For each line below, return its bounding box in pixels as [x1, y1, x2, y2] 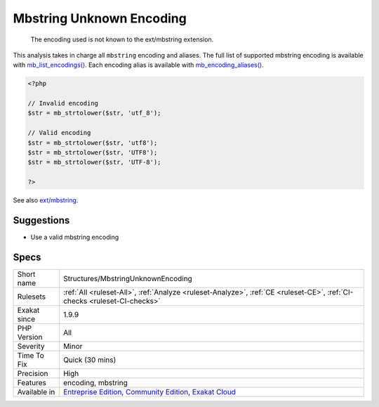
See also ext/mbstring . [13, 196, 79, 205]
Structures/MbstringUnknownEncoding [63, 274, 192, 284]
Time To [17, 351, 45, 361]
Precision [17, 369, 48, 379]
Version [17, 332, 43, 342]
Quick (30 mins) [63, 355, 117, 365]
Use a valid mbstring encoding [30, 233, 119, 242]
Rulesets [17, 292, 46, 302]
